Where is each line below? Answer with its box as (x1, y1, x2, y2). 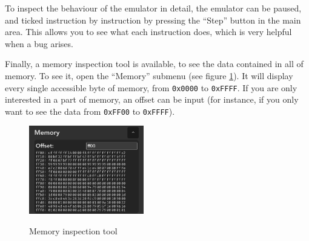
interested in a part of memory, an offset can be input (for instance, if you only (5, 93, 299, 106)
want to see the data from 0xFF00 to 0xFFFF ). (5, 104, 175, 117)
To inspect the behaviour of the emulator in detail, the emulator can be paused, (5, 2, 302, 14)
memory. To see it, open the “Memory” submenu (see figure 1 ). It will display (5, 69, 293, 82)
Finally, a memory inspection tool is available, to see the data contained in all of (5, 57, 304, 70)
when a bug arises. (5, 37, 73, 50)
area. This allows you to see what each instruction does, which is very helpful (5, 25, 292, 38)
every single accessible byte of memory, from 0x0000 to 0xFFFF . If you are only (5, 81, 297, 94)
